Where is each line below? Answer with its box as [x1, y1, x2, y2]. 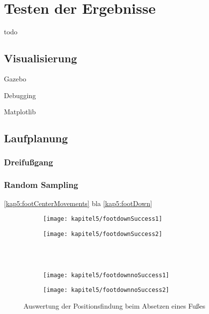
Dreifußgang [4, 156, 53, 168]
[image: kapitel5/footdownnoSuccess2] [43, 287, 169, 294]
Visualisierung [4, 51, 77, 66]
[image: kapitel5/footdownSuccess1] [43, 215, 163, 223]
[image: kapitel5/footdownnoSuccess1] [43, 271, 169, 279]
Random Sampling [4, 179, 78, 191]
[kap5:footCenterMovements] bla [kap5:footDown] [4, 198, 152, 208]
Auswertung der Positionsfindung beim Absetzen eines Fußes [23, 300, 206, 311]
